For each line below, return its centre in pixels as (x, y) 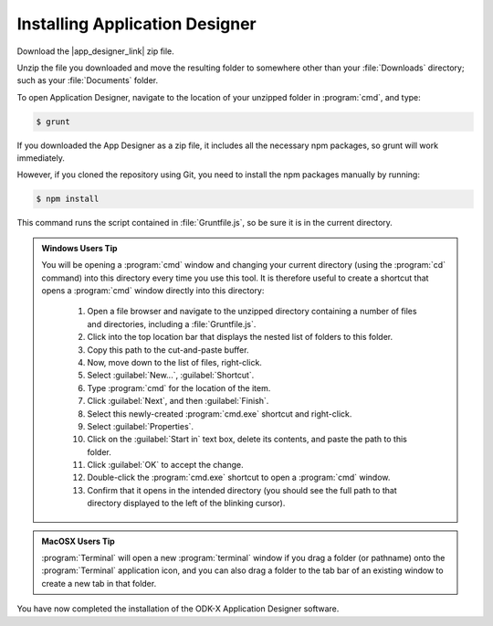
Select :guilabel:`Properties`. (141, 426)
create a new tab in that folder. (99, 583)
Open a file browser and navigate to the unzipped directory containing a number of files (252, 312)
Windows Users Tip (79, 248)
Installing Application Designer (136, 24)
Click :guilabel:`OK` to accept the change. (165, 465)
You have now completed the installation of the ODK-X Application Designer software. (178, 609)
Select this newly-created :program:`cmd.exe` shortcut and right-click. (220, 414)
